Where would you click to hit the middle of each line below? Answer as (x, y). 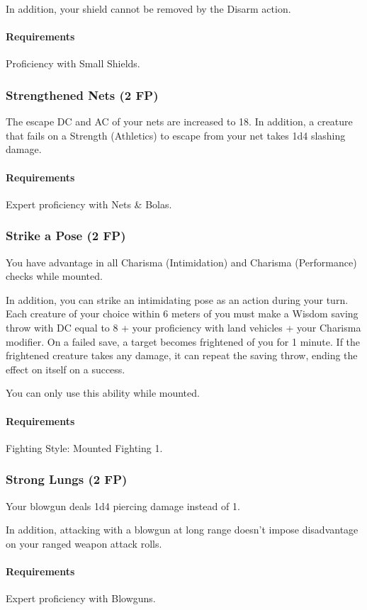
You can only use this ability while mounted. (103, 393)
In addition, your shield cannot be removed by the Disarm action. (148, 9)
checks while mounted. (54, 276)
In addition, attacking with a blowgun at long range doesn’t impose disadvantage (182, 530)
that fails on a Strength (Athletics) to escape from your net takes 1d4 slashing (176, 135)
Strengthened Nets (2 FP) (82, 95)
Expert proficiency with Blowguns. (81, 598)
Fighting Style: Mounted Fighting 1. (84, 447)
